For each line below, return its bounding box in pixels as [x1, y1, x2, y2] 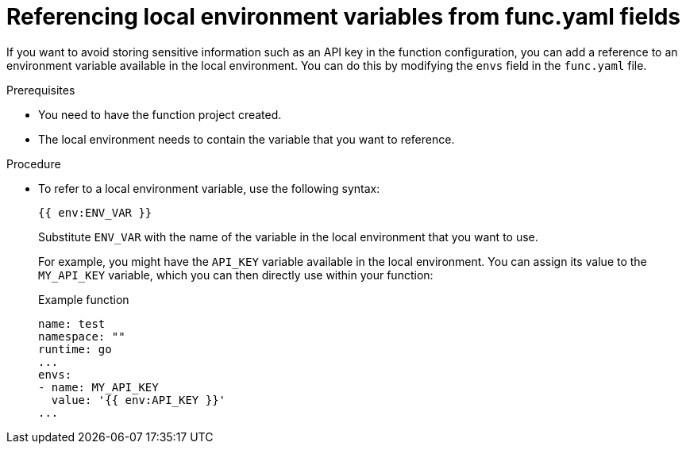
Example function [38, 292, 129, 306]
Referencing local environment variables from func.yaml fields [6, 3, 681, 30]
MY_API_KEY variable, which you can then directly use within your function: [38, 267, 434, 282]
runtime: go [38, 342, 112, 356]
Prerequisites [6, 83, 75, 97]
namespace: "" [38, 329, 125, 343]
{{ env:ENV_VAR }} [38, 206, 152, 219]
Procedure [6, 156, 61, 171]
